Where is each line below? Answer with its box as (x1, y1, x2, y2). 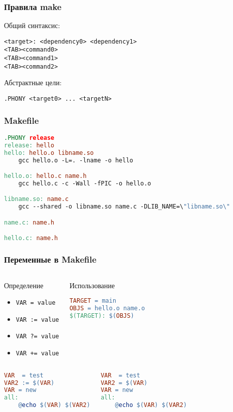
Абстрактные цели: (4, 77, 62, 88)
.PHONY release (4, 134, 55, 141)
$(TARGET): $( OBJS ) (69, 312, 134, 319)
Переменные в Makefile (4, 253, 97, 266)
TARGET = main (69, 297, 116, 305)
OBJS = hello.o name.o (69, 304, 145, 312)
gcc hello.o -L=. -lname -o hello (18, 156, 133, 164)
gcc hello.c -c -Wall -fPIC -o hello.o (18, 179, 151, 187)
